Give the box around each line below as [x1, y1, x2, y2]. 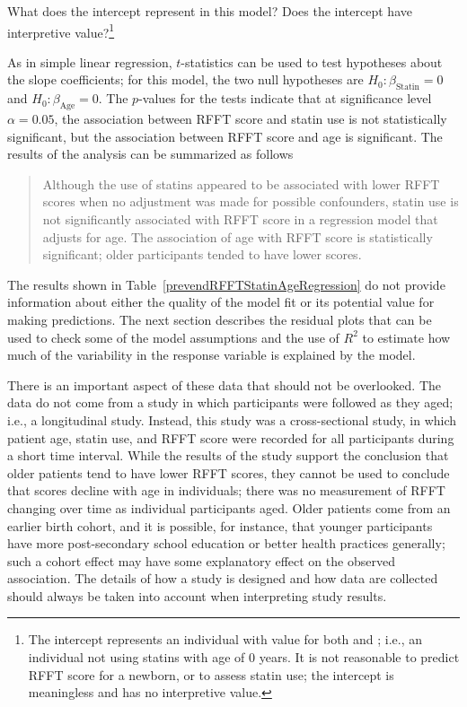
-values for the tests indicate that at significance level [138, 89, 432, 108]
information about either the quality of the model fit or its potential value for [7, 292, 435, 311]
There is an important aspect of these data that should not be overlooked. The [7, 375, 442, 394]
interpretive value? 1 [7, 20, 115, 41]
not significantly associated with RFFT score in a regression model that [42, 210, 438, 228]
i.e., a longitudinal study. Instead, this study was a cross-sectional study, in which [7, 410, 457, 429]
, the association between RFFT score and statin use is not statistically [54, 109, 447, 128]
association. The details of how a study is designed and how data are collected [7, 569, 438, 588]
